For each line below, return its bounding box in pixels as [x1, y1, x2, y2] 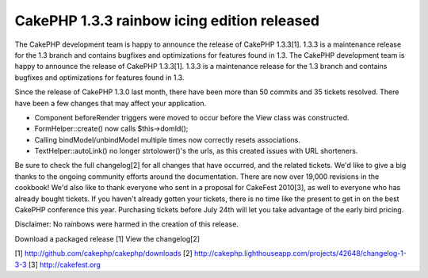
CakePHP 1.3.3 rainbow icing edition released [14, 12, 320, 29]
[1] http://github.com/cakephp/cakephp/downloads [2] [14, 249, 193, 258]
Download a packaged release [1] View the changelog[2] [14, 234, 201, 243]
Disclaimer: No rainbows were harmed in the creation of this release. [14, 219, 239, 229]
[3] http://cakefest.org [28, 260, 101, 269]
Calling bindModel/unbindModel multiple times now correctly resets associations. [34, 135, 301, 144]
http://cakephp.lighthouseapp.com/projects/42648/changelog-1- [194, 249, 407, 258]
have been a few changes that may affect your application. [14, 98, 206, 108]
